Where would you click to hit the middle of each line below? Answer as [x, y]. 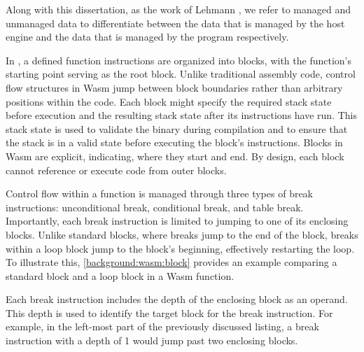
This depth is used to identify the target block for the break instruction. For [169, 312]
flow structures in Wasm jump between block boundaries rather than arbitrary [174, 87]
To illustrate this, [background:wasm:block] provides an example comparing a [171, 262]
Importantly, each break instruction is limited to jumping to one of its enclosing [177, 221]
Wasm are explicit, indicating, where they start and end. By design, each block [175, 156]
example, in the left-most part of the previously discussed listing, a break [162, 326]
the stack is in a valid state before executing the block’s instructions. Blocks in [174, 142]
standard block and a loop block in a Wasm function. [120, 275]
